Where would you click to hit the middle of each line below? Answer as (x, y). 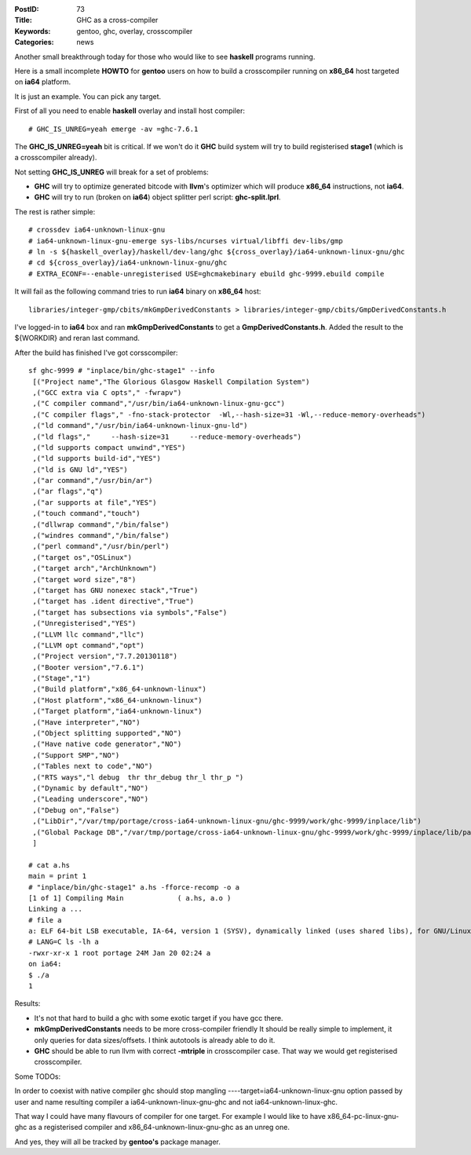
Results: (27, 1003)
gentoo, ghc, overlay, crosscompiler (135, 31)
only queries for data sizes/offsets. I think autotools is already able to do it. (155, 1040)
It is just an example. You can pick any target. (88, 96)
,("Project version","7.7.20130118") (105, 656)
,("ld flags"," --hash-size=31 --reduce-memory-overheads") (167, 437)
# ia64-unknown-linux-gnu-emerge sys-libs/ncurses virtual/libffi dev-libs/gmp (186, 241)
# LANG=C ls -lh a (64, 942)
